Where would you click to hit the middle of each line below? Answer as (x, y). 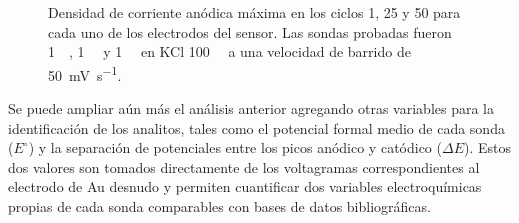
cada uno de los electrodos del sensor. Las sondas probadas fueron (250, 31)
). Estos (488, 147)
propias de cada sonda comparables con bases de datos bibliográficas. (219, 206)
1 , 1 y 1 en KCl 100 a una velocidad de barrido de (229, 51)
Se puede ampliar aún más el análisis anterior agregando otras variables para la (251, 108)
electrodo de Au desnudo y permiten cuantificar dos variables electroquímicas (245, 186)
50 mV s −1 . (85, 73)
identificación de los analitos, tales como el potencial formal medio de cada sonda (256, 127)
